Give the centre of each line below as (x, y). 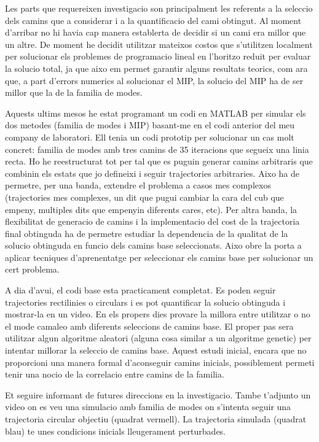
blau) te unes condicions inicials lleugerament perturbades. (116, 431)
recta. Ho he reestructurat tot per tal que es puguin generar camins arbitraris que (159, 161)
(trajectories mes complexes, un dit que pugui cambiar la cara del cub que (144, 197)
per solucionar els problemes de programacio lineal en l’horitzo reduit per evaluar (158, 56)
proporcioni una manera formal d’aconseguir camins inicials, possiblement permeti (160, 362)
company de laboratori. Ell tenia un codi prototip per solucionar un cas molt (150, 137)
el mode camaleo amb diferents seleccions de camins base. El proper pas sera (149, 326)
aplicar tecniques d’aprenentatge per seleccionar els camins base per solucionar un (159, 257)
